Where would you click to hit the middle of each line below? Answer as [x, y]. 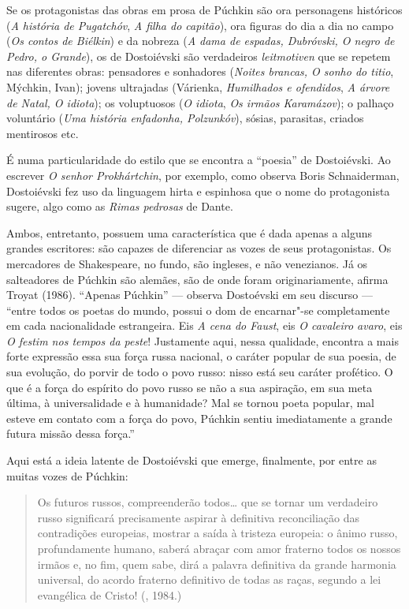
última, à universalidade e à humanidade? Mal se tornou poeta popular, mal [190, 403]
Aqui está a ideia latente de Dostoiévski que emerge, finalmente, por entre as [191, 460]
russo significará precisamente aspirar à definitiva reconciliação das [199, 517]
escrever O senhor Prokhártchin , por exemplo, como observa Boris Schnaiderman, [203, 175]
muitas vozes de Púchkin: [67, 475]
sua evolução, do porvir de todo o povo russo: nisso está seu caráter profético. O [200, 372]
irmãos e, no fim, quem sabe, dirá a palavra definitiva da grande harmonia [217, 564]
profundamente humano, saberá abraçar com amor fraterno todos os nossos [219, 548]
